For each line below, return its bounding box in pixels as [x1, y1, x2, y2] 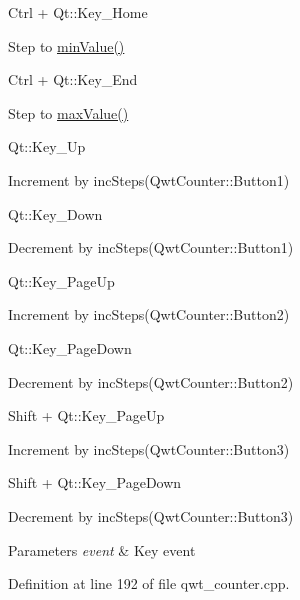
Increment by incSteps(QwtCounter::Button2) [8, 304, 290, 325]
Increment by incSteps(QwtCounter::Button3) [8, 438, 290, 459]
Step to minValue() [8, 35, 125, 56]
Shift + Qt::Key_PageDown [8, 472, 182, 493]
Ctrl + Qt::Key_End [8, 69, 138, 90]
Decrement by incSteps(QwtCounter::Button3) [8, 505, 294, 526]
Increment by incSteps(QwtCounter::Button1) [8, 169, 290, 190]
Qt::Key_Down [8, 203, 103, 224]
